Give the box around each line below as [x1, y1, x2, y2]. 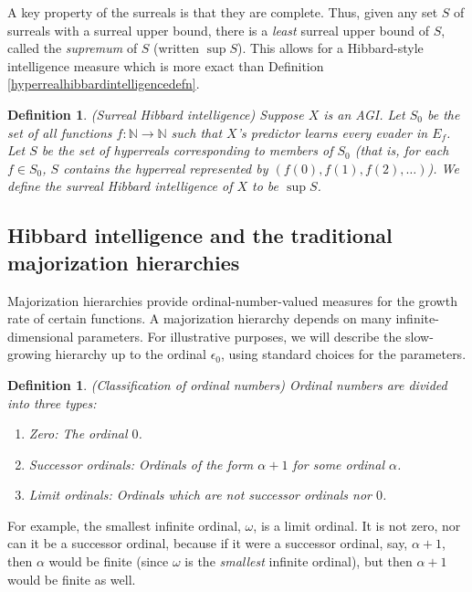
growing [7, 344, 51, 364]
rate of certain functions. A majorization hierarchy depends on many [7, 309, 392, 328]
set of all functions [7, 122, 112, 142]
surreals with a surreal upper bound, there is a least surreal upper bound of [7, 20, 430, 39]
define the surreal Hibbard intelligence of [7, 176, 233, 196]
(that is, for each [354, 141, 449, 160]
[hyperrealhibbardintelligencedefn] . [7, 74, 200, 93]
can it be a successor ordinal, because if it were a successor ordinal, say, [7, 534, 408, 553]
